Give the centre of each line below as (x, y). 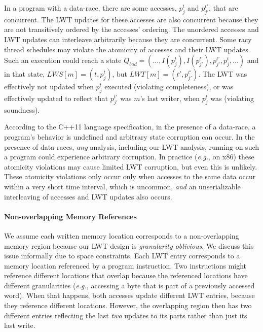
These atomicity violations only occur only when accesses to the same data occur (130, 176)
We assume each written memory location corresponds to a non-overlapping (122, 235)
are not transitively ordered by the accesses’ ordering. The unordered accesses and (131, 29)
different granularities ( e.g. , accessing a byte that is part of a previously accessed (129, 285)
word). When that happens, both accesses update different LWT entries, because (129, 295)
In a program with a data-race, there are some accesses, (90, 8)
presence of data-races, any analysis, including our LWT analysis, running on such (132, 146)
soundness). (22, 109)
